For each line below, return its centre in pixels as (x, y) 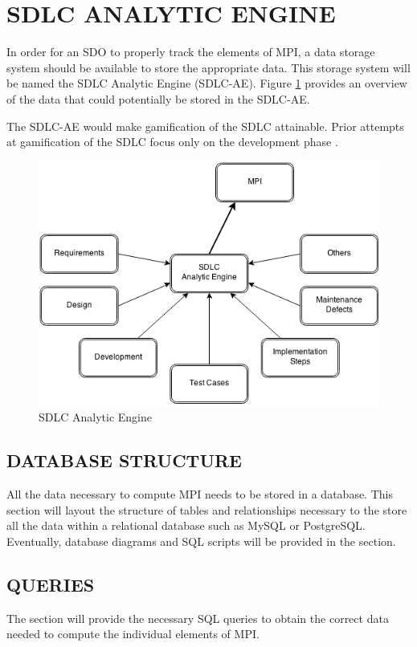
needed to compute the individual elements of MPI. (133, 634)
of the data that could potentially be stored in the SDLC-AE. (158, 98)
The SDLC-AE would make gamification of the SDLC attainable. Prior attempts (205, 126)
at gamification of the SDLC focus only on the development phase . (172, 142)
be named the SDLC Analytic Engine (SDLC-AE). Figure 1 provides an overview (207, 83)
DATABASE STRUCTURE (124, 460)
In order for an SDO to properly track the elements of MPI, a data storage (191, 52)
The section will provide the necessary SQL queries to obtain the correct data (198, 618)
